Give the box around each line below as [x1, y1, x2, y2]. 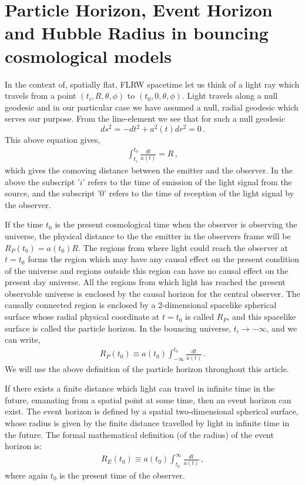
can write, [5, 333, 41, 346]
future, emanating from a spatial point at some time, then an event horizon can [5, 393, 291, 406]
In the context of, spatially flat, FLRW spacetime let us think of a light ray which [5, 78, 300, 90]
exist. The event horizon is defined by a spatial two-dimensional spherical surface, [5, 405, 299, 417]
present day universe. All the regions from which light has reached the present [5, 276, 286, 288]
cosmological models [5, 44, 172, 68]
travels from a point [5, 89, 76, 102]
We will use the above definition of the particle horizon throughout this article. [5, 362, 289, 374]
